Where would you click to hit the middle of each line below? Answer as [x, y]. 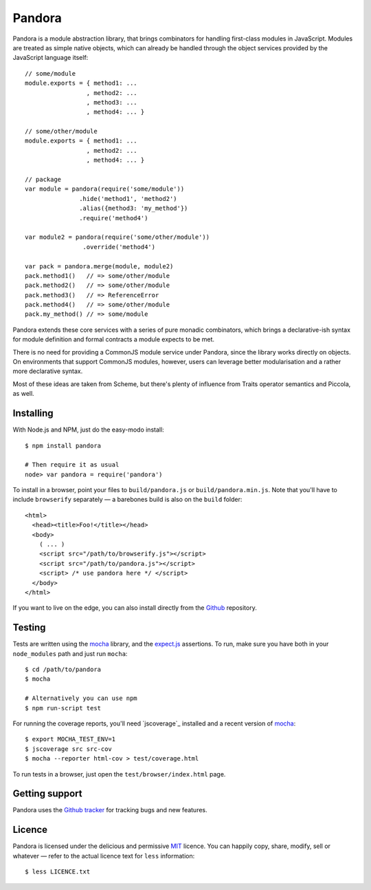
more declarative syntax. [48, 371]
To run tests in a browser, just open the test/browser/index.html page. [119, 774]
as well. [23, 394]
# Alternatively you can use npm [81, 698]
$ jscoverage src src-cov [69, 749]
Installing [33, 413]
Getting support [47, 794]
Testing [29, 627]
